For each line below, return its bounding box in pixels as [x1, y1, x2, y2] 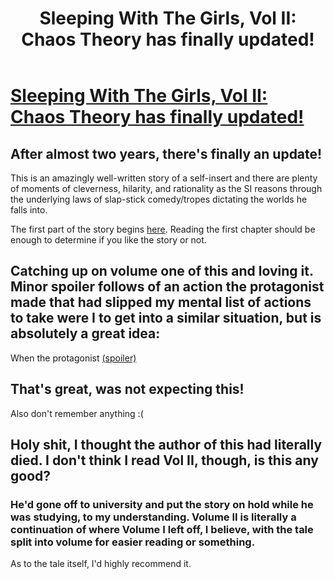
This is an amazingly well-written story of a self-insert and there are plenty [10, 172, 318, 184]
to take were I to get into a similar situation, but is [10, 310, 322, 327]
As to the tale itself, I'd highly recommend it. [10, 558, 192, 570]
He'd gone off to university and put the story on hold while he [10, 497, 314, 511]
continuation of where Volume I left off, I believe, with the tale [10, 522, 314, 536]
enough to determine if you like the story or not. [10, 234, 207, 246]
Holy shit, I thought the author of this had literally [10, 437, 323, 454]
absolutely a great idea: [10, 325, 161, 342]
